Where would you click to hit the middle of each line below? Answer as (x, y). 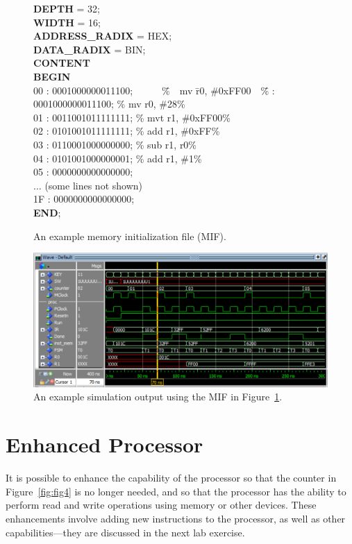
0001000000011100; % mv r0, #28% (109, 104)
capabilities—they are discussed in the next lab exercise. (125, 532)
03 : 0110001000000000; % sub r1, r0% (115, 144)
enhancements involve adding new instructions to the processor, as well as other (176, 518)
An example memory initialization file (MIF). (130, 236)
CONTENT (62, 63)
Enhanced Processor (104, 444)
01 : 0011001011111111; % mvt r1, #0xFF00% (132, 117)
